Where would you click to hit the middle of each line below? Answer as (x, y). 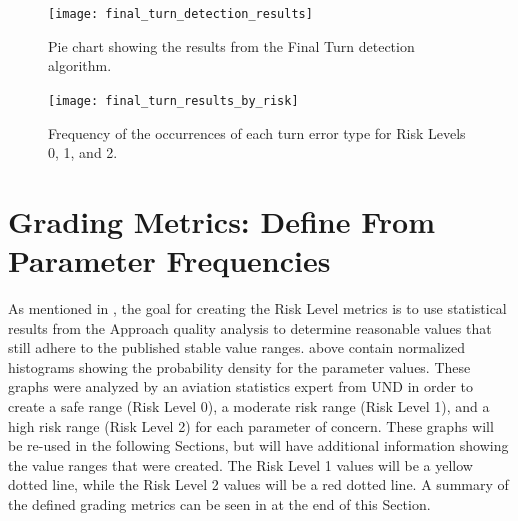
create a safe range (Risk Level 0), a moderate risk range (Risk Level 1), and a (249, 405)
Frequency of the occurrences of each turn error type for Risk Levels (257, 132)
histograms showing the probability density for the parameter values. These (239, 366)
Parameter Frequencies (169, 260)
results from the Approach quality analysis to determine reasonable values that (250, 327)
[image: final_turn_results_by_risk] (173, 100)
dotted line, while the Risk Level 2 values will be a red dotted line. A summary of (258, 484)
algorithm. (80, 65)
